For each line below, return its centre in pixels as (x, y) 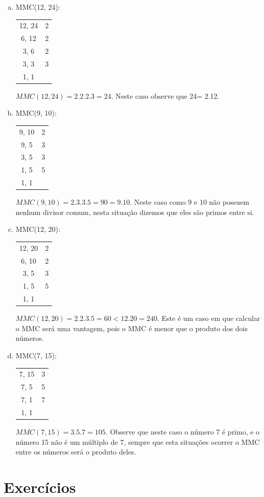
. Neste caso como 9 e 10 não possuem (189, 202)
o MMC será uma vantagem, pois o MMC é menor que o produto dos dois (132, 328)
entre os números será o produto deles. (76, 452)
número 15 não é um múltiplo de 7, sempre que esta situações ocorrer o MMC (138, 441)
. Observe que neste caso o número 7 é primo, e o (183, 431)
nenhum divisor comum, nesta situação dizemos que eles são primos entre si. (135, 212)
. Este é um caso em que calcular (209, 318)
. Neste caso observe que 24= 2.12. (165, 95)
